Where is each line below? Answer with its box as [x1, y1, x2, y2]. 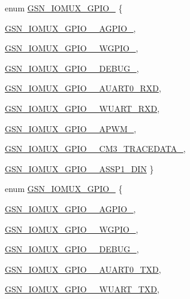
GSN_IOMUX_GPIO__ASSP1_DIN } [5, 162, 154, 175]
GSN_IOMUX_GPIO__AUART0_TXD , [5, 263, 161, 275]
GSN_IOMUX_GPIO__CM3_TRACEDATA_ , [5, 142, 186, 155]
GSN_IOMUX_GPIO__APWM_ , [5, 122, 137, 135]
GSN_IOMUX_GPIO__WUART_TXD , [5, 283, 159, 295]
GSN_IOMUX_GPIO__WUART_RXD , [5, 102, 160, 114]
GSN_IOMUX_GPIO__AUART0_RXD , [5, 82, 161, 94]
